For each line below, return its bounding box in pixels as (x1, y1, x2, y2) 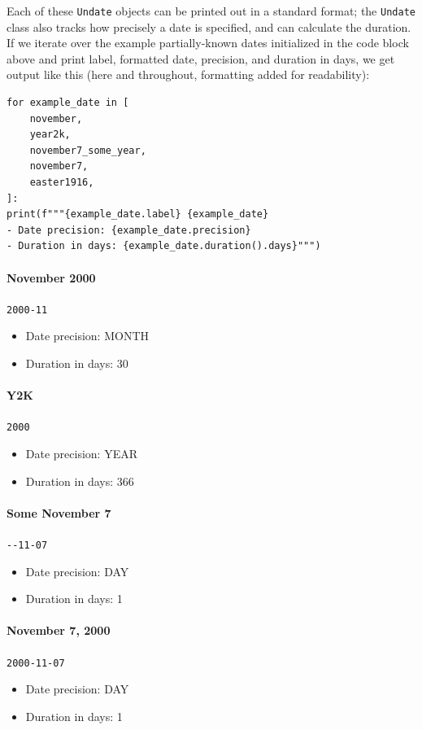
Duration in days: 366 (25, 472, 134, 489)
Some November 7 (7, 504, 111, 521)
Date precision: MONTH (25, 327, 149, 344)
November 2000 (7, 269, 96, 286)
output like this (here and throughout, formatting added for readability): (7, 66, 370, 83)
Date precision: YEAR (25, 445, 137, 462)
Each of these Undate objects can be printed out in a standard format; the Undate (7, 2, 415, 19)
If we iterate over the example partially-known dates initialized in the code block (7, 34, 409, 51)
